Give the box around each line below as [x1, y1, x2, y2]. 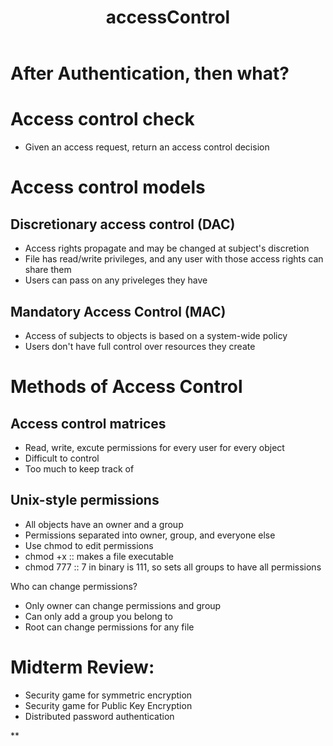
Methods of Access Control [10, 376, 243, 398]
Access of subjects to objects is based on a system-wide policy [24, 329, 288, 341]
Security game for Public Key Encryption [24, 699, 193, 711]
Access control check [10, 108, 195, 131]
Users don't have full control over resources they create [24, 340, 256, 352]
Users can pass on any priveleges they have [24, 274, 208, 286]
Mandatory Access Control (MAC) [10, 303, 227, 320]
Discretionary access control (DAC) [10, 216, 236, 233]
